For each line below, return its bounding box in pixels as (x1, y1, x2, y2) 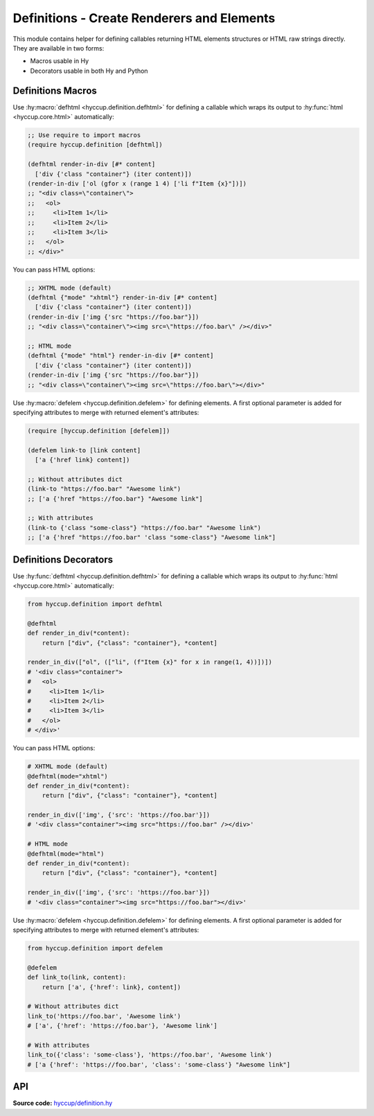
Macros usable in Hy (30, 57, 89, 65)
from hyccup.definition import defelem (27, 944, 163, 952)
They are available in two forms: (12, 44, 105, 52)
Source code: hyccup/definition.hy (12, 1099, 113, 1108)
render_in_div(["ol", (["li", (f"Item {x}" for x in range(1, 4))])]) (27, 658, 273, 666)
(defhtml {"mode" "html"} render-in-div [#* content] (27, 352, 214, 360)
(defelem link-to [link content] (27, 446, 141, 454)
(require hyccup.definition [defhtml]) (27, 141, 163, 149)
